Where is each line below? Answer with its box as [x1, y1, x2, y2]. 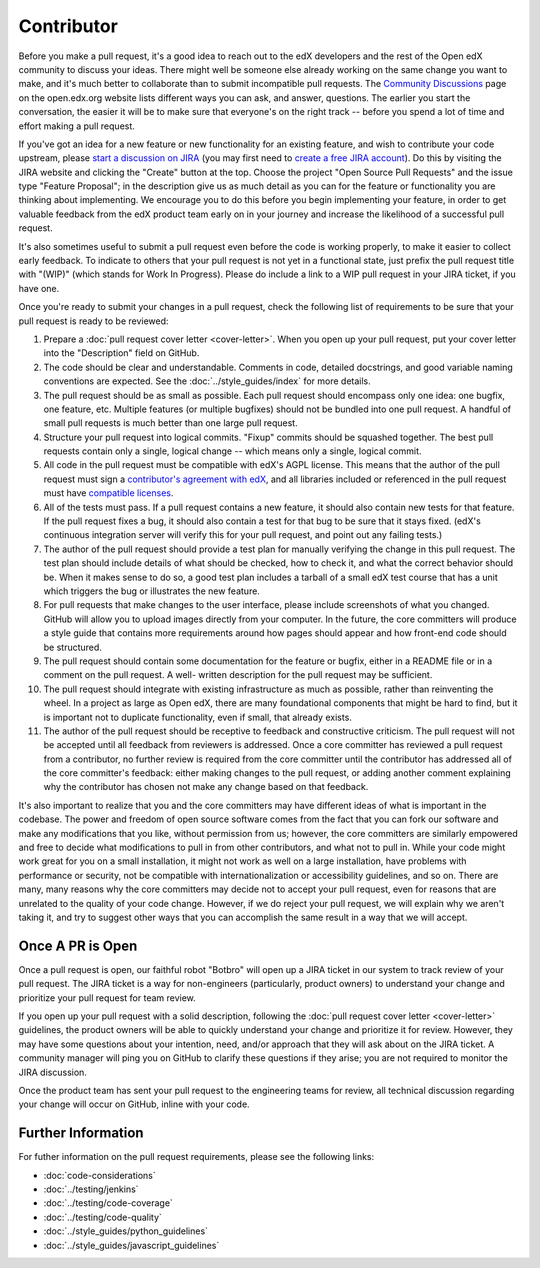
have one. [18, 282, 60, 294]
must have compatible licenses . [43, 487, 174, 499]
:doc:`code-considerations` [43, 1169, 156, 1181]
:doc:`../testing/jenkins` [43, 1183, 139, 1195]
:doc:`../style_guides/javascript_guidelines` [43, 1239, 220, 1251]
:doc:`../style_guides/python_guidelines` [43, 1225, 209, 1237]
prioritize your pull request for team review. [18, 991, 197, 1004]
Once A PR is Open [18, 937, 138, 954]
